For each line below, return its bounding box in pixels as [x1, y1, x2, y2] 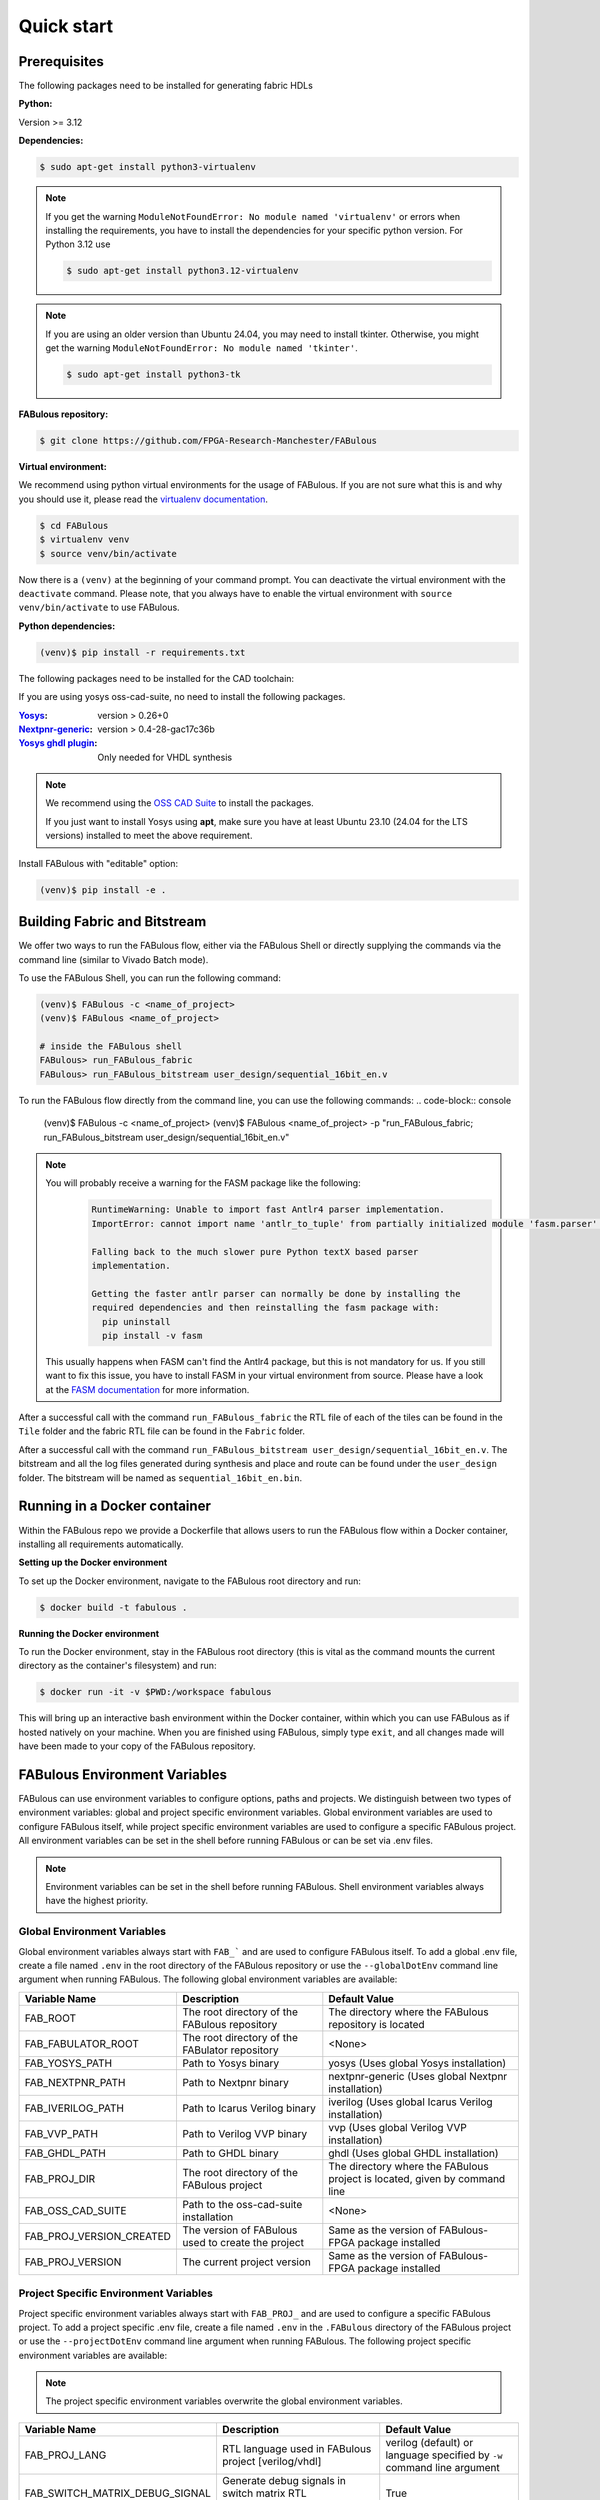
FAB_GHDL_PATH [24, 2146, 107, 2160]
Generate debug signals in [221, 2473, 347, 2487]
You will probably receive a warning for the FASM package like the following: [45, 1177, 361, 1189]
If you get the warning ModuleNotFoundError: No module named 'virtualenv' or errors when [45, 210, 460, 222]
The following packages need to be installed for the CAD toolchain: [18, 672, 295, 684]
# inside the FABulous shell [39, 1041, 183, 1052]
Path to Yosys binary [181, 2056, 280, 2070]
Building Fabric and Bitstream [18, 913, 207, 930]
